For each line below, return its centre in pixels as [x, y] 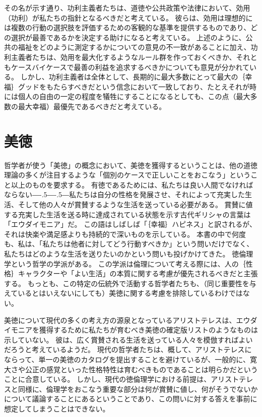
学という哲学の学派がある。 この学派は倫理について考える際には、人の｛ [125, 263]
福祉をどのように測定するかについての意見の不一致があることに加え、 [134, 47]
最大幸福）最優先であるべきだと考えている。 [92, 106]
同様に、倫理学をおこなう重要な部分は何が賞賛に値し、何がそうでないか [138, 389]
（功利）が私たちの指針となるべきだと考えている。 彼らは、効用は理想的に [128, 17]
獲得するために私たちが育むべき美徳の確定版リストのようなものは [148, 330]
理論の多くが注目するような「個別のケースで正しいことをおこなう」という [127, 175]
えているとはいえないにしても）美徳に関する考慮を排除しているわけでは [123, 293]
